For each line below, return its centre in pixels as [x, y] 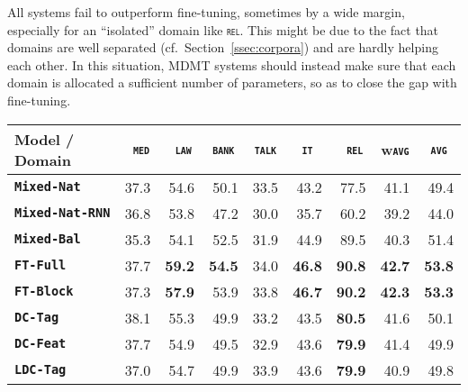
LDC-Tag [40, 370]
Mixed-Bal [48, 239]
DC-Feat [40, 344]
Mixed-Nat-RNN [63, 213]
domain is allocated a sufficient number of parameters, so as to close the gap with [232, 82]
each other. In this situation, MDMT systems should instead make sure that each [232, 64]
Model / [45, 139]
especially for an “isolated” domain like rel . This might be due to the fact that [223, 29]
